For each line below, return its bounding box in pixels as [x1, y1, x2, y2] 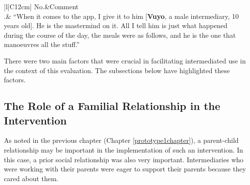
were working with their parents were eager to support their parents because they [4, 164, 246, 174]
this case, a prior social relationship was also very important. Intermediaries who [4, 154, 244, 164]
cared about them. [4, 173, 59, 183]
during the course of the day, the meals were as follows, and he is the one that [4, 30, 236, 40]
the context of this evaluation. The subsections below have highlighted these [4, 65, 230, 75]
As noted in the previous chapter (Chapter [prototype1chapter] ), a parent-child [4, 135, 239, 145]
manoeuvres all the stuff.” [4, 39, 80, 49]
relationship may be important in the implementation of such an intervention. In [4, 144, 243, 154]
